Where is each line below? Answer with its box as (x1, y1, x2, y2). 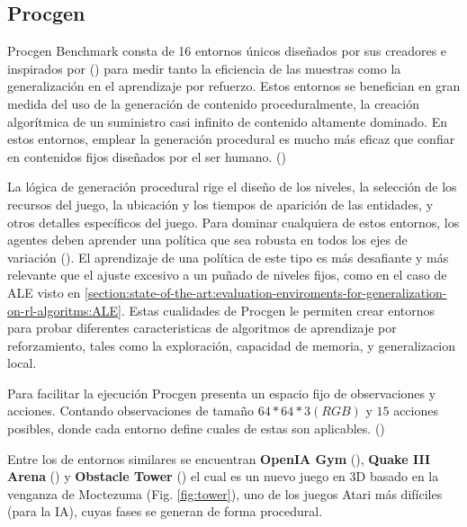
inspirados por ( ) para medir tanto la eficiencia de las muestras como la (7, 58, 401, 77)
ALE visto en (7, 282, 81, 301)
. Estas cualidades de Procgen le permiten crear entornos (121, 300, 436, 319)
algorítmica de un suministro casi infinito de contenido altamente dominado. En (7, 112, 447, 130)
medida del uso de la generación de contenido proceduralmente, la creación (7, 94, 419, 112)
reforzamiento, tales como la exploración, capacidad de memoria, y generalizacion (7, 335, 456, 354)
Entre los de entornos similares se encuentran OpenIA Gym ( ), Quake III (7, 449, 431, 468)
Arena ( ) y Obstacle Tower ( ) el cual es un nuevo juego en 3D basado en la (7, 467, 439, 486)
